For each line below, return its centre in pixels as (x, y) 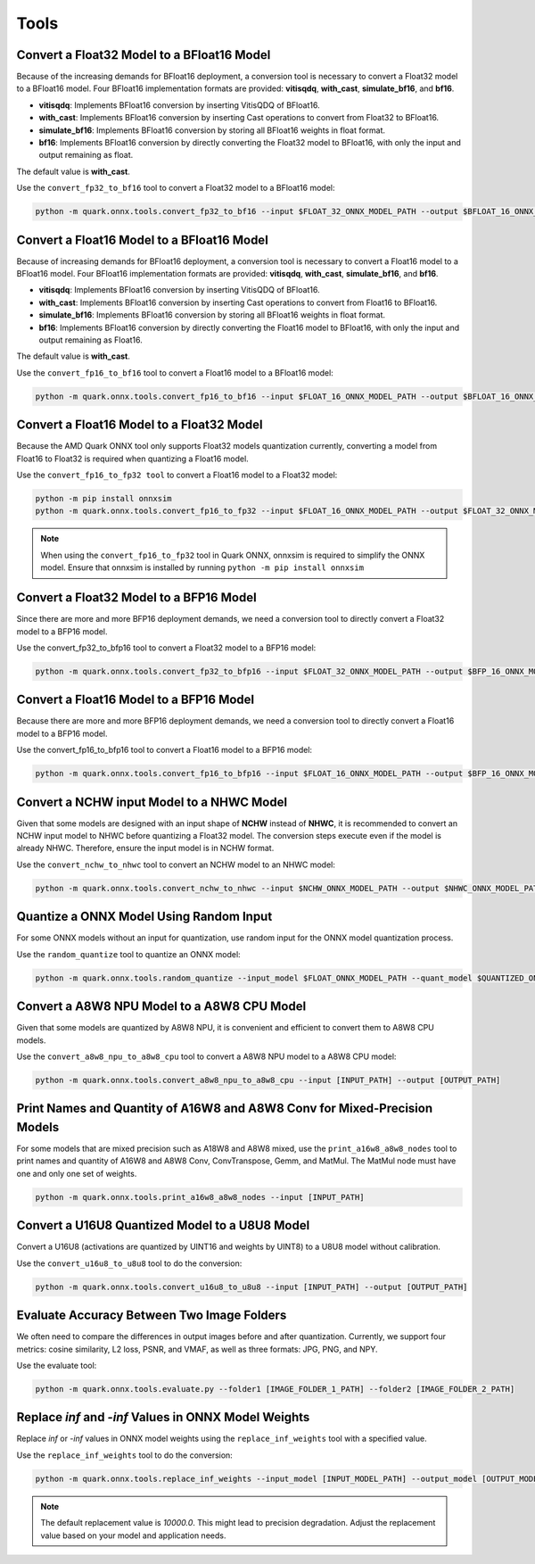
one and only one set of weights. (77, 1173)
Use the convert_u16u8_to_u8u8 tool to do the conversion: (129, 1263)
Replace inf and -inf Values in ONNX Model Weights (163, 1417)
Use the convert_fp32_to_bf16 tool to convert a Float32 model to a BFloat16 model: (176, 188)
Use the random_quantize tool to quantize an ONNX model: (128, 954)
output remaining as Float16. (91, 340)
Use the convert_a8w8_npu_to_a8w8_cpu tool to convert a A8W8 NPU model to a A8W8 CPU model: (206, 1056)
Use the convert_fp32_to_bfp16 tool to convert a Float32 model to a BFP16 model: (166, 648)
